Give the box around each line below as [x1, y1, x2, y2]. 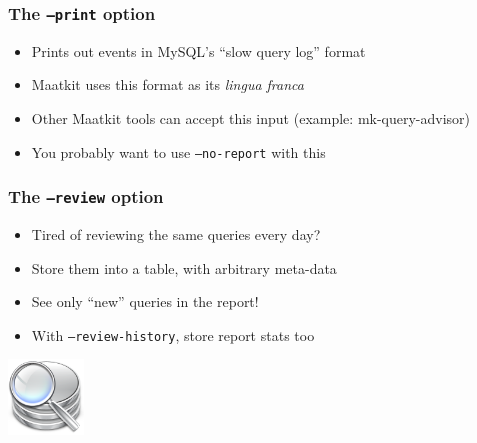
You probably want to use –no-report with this [31, 141, 326, 162]
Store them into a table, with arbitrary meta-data [31, 257, 337, 278]
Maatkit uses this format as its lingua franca [31, 74, 304, 95]
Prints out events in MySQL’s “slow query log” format [31, 40, 366, 61]
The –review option [8, 184, 164, 209]
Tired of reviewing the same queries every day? [31, 224, 321, 244]
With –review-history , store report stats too [31, 324, 315, 345]
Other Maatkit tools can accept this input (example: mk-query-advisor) [31, 107, 471, 128]
